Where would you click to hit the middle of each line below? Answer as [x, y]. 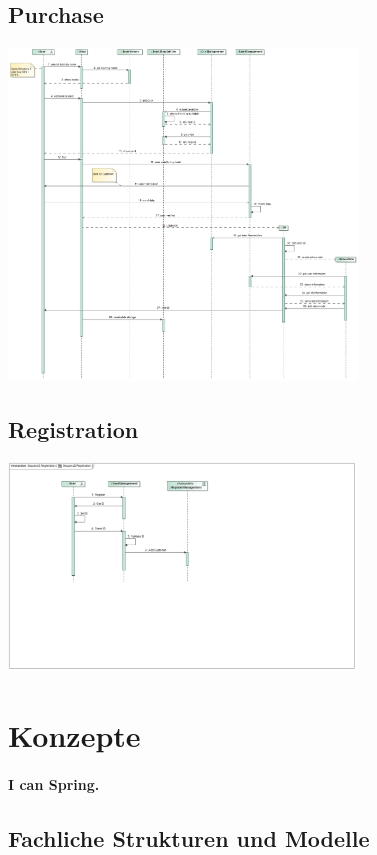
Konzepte [74, 735]
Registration [73, 429]
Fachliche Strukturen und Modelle [189, 838]
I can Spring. [54, 784]
